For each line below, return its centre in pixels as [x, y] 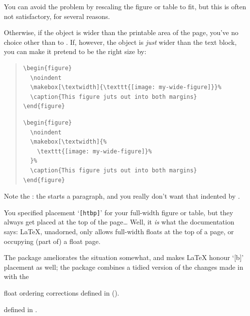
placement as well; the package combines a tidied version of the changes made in [124, 267]
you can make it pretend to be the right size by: [75, 51]
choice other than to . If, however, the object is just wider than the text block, [120, 42]
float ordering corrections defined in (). [62, 292]
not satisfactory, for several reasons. [57, 16]
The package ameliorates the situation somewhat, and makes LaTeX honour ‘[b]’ [124, 257]
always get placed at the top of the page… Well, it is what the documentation [119, 222]
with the [17, 276]
